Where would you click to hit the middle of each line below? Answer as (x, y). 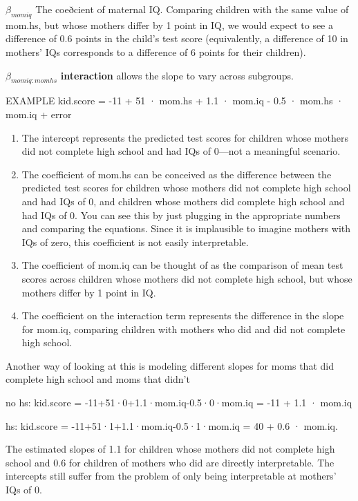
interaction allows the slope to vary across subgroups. (177, 75)
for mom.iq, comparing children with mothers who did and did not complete (183, 329)
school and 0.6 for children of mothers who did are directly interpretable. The (170, 462)
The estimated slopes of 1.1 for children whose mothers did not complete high (170, 449)
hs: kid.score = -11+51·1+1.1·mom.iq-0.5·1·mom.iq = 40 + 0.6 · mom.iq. (172, 425)
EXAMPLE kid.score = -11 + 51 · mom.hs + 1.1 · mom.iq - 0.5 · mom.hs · (175, 101)
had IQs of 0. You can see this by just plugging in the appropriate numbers (181, 215)
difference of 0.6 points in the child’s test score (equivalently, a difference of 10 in (177, 38)
